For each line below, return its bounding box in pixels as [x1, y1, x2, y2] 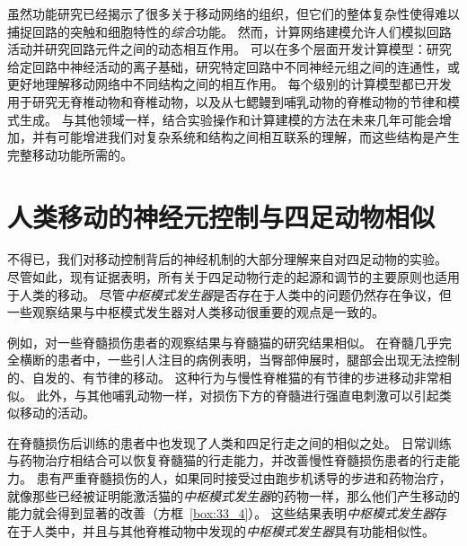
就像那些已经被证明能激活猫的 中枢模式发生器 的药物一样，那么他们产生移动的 [7, 486, 460, 505]
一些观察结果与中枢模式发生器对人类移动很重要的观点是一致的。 [7, 303, 384, 321]
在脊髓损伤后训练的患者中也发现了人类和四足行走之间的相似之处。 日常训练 [7, 433, 452, 452]
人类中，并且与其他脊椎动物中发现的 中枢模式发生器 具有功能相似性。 [31, 521, 435, 540]
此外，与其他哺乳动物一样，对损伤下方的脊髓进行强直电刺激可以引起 [36, 385, 439, 404]
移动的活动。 [19, 403, 95, 422]
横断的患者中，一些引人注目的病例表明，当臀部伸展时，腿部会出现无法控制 [19, 350, 460, 369]
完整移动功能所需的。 [7, 145, 133, 163]
